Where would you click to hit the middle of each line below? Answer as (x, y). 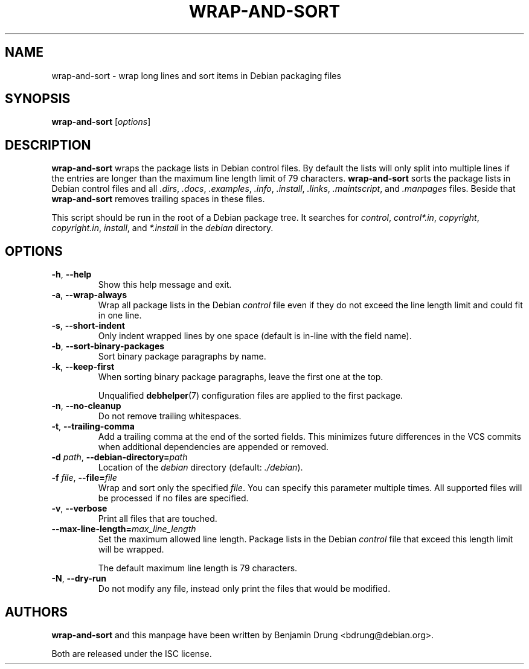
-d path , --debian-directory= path (120, 457)
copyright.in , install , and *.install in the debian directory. (162, 228)
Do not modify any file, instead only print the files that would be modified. (244, 589)
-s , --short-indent (88, 326)
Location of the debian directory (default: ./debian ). (200, 468)
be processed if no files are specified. (173, 498)
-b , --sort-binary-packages (108, 346)
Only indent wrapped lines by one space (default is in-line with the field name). (255, 336)
